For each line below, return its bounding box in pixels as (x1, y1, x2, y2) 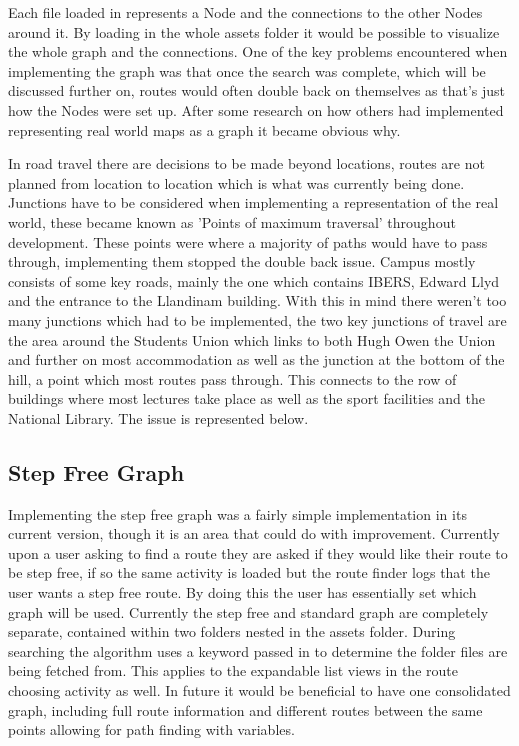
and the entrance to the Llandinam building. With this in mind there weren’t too (8, 290, 507, 311)
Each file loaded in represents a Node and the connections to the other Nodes (8, 2, 483, 22)
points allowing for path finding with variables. (8, 719, 295, 740)
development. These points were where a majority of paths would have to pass (8, 231, 488, 252)
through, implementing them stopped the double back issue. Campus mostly (8, 251, 476, 272)
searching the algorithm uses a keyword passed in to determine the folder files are (8, 640, 508, 661)
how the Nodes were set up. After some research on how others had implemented (8, 99, 504, 120)
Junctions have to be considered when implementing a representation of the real (8, 192, 499, 213)
